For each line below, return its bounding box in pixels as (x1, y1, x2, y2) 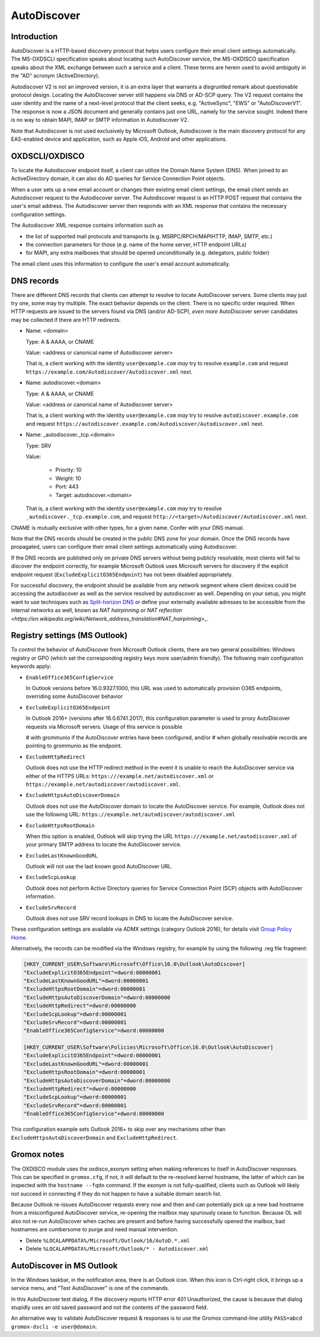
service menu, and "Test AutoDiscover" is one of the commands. (11, 1285, 169, 1292)
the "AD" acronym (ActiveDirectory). (11, 72, 100, 80)
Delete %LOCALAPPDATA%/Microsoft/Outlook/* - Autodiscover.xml (25, 1245, 209, 1253)
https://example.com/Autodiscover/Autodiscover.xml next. (25, 368, 193, 375)
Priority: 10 (55, 466, 82, 473)
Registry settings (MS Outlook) (11, 630, 127, 641)
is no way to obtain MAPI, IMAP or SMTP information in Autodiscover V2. (11, 116, 189, 124)
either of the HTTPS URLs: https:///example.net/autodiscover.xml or (25, 772, 214, 779)
